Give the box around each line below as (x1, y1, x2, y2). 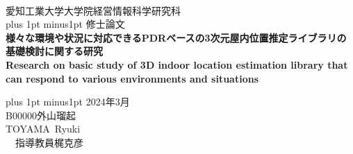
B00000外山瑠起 (6, 108, 76, 122)
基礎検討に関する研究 (6, 44, 103, 58)
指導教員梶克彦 (15, 135, 83, 149)
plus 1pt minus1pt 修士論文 (6, 17, 125, 31)
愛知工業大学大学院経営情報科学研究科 (6, 3, 181, 17)
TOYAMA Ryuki (6, 121, 81, 136)
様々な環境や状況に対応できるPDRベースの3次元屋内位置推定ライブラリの (6, 30, 347, 44)
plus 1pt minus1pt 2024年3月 (6, 94, 130, 109)
